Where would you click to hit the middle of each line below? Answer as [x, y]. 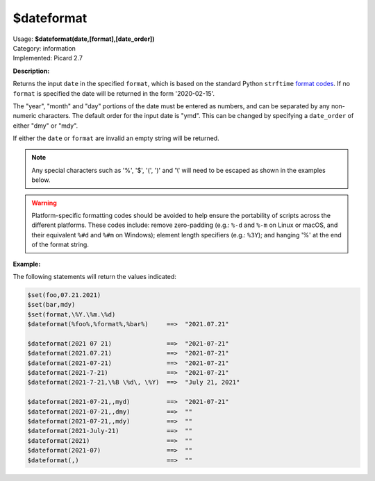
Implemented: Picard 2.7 [48, 58]
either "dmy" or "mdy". [45, 126]
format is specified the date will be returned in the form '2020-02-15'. [114, 93]
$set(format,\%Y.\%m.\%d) [72, 314]
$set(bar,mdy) [51, 305]
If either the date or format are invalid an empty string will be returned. [116, 138]
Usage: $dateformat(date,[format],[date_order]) [84, 39]
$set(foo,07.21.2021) [64, 295]
